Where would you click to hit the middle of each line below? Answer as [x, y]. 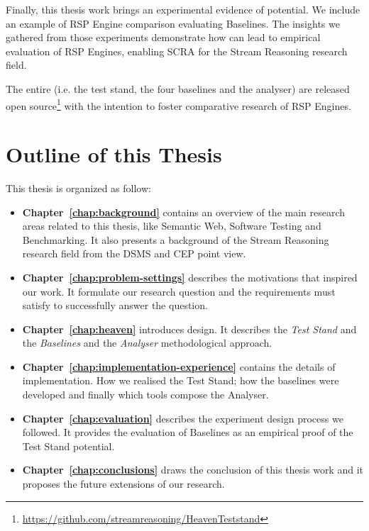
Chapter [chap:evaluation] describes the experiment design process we [183, 418]
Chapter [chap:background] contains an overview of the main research [184, 212]
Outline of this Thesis [114, 154]
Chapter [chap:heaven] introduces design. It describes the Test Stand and [189, 329]
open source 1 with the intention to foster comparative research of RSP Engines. [178, 104]
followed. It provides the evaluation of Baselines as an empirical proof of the [188, 432]
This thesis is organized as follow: [78, 188]
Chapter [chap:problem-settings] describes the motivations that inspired [190, 277]
